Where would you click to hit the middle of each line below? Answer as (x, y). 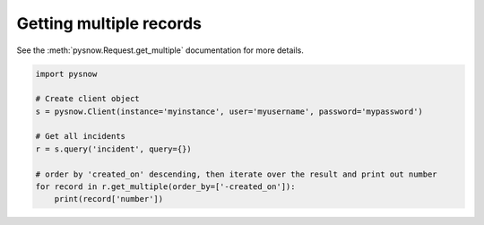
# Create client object (88, 99)
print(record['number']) (109, 199)
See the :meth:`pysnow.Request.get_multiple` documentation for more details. (160, 50)
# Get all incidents (80, 136)
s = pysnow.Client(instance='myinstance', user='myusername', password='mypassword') (229, 111)
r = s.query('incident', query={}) (113, 149)
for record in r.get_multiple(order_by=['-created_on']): (165, 187)
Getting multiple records (109, 23)
